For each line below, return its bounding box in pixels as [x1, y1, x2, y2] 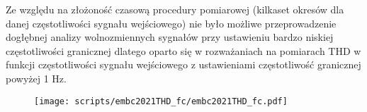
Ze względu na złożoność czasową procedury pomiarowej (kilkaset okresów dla [6, 2, 344, 16]
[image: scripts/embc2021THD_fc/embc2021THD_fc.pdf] [34, 96, 288, 106]
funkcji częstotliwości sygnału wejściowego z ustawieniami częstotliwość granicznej [6, 57, 361, 72]
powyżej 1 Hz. [6, 70, 67, 85]
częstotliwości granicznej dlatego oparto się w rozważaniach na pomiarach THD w [6, 43, 361, 58]
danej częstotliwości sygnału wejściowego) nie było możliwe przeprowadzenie [6, 15, 337, 30]
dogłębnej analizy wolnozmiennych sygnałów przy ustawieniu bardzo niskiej [6, 30, 334, 44]
